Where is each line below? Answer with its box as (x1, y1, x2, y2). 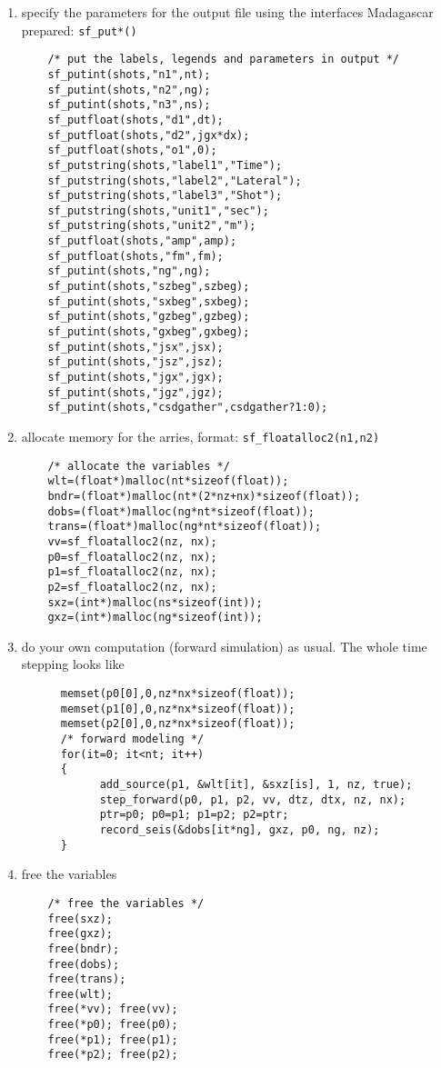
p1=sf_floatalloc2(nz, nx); (47, 565, 217, 579)
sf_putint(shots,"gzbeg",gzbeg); (47, 310, 250, 324)
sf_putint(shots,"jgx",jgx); (47, 371, 224, 384)
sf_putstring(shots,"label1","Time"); (47, 158, 283, 172)
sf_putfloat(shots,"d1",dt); (47, 113, 224, 126)
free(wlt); (47, 987, 114, 1001)
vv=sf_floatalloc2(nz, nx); (47, 534, 217, 548)
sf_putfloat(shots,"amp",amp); (47, 235, 237, 248)
